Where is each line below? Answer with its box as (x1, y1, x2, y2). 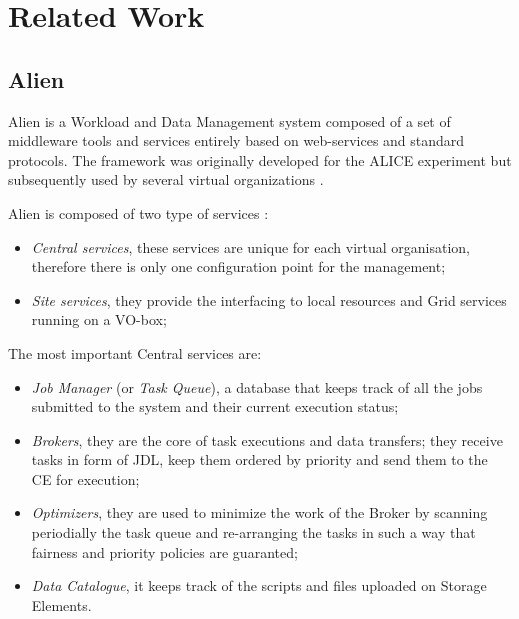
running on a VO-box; (31, 309, 167, 330)
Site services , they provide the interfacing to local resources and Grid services (31, 289, 507, 310)
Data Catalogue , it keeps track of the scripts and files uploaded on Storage (31, 575, 487, 596)
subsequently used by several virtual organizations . (8, 169, 324, 190)
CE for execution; (31, 468, 140, 489)
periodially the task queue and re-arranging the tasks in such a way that (31, 522, 476, 543)
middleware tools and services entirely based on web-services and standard (8, 130, 465, 151)
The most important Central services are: (8, 342, 262, 363)
